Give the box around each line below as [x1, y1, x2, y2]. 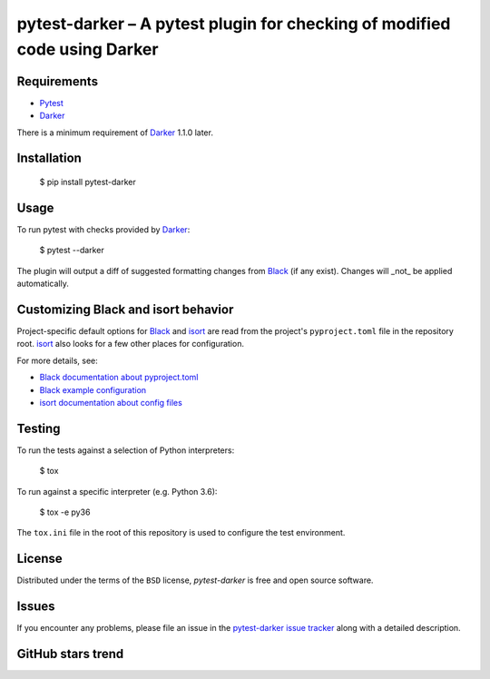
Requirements [16, 74, 99, 89]
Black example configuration [39, 384, 147, 395]
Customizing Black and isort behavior [16, 301, 234, 317]
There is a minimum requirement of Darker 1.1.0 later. [16, 127, 213, 138]
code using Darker [16, 39, 159, 59]
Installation [16, 151, 82, 166]
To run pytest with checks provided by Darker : [16, 223, 191, 235]
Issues [16, 599, 55, 615]
